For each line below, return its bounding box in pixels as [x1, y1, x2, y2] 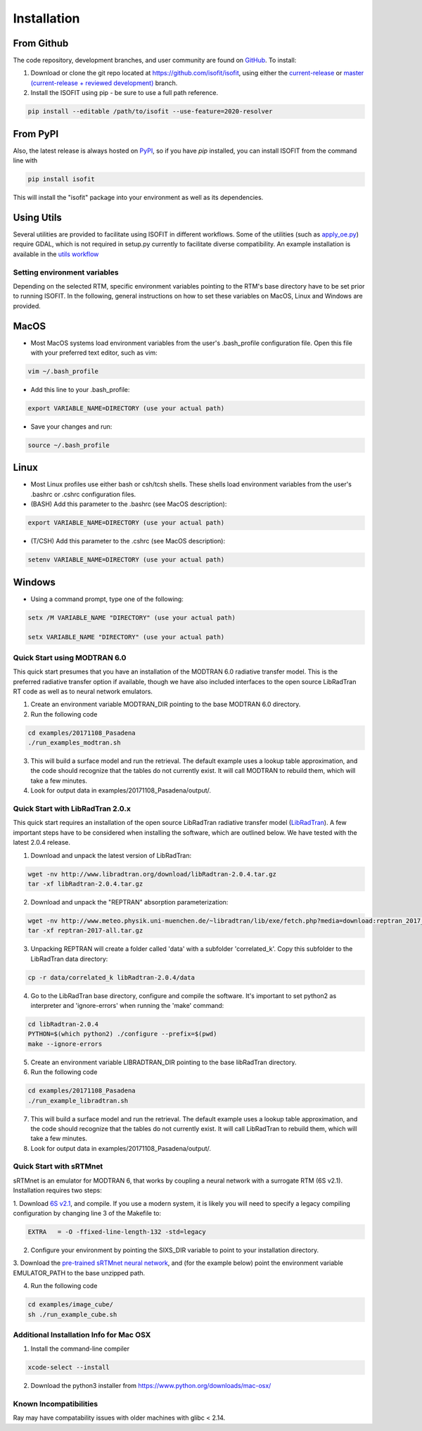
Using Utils [13, 211, 63, 223]
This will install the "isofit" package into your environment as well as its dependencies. [13, 194, 264, 202]
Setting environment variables [13, 267, 119, 277]
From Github [13, 37, 69, 49]
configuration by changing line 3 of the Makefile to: [13, 1209, 162, 1217]
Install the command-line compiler [30, 1344, 130, 1353]
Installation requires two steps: [13, 1186, 102, 1194]
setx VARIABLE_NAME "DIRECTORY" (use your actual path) [27, 633, 225, 641]
